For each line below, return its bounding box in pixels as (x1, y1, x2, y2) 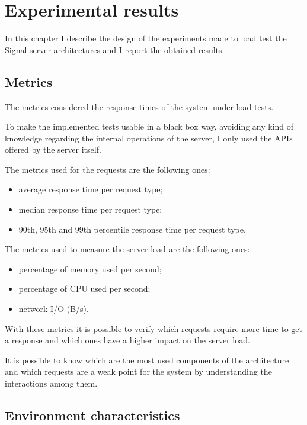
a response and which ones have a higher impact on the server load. (5, 334, 250, 346)
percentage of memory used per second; (18, 262, 162, 275)
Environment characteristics (5, 406, 180, 424)
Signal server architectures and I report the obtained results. (5, 43, 225, 56)
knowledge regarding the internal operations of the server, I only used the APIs (5, 131, 293, 144)
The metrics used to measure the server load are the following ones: (5, 243, 250, 255)
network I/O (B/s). (18, 302, 89, 315)
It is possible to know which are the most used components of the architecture (5, 353, 289, 366)
